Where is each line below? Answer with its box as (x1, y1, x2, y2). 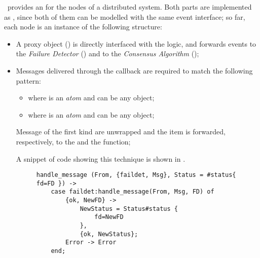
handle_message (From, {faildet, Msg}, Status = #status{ (36, 171, 236, 179)
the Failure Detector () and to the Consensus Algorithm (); (16, 48, 199, 59)
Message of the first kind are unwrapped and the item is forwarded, (16, 126, 226, 137)
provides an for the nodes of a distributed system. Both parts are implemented (7, 2, 252, 12)
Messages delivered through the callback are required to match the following (16, 65, 253, 76)
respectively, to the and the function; (16, 136, 131, 146)
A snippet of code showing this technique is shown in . (16, 153, 185, 164)
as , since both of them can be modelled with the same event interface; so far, (4, 11, 245, 22)
